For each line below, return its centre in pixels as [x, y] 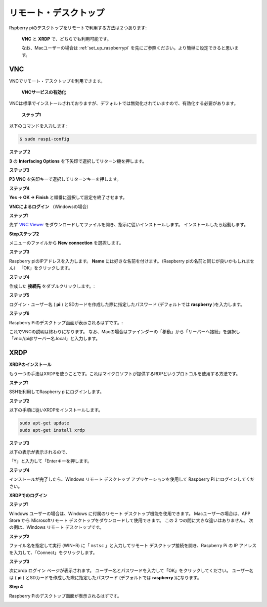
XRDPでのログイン [28, 495]
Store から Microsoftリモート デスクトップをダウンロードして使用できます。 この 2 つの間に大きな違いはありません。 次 [131, 520]
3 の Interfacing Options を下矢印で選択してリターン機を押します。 [78, 161]
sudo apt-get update [44, 423]
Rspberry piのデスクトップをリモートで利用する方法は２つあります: [78, 28]
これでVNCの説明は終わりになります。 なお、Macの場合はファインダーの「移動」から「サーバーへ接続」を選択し [125, 331]
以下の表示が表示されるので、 [40, 452]
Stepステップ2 [24, 234]
